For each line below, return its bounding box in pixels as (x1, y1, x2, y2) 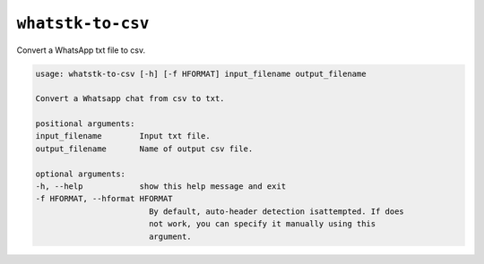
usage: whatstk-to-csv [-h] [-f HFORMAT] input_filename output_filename (35, 68, 367, 79)
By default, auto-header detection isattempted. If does (148, 206, 405, 217)
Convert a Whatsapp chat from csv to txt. (35, 94, 225, 104)
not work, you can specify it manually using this (148, 219, 376, 229)
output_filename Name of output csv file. (35, 143, 254, 154)
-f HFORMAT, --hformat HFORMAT (35, 193, 174, 204)
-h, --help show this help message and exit (35, 182, 287, 192)
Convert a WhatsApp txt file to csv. (16, 45, 146, 55)
